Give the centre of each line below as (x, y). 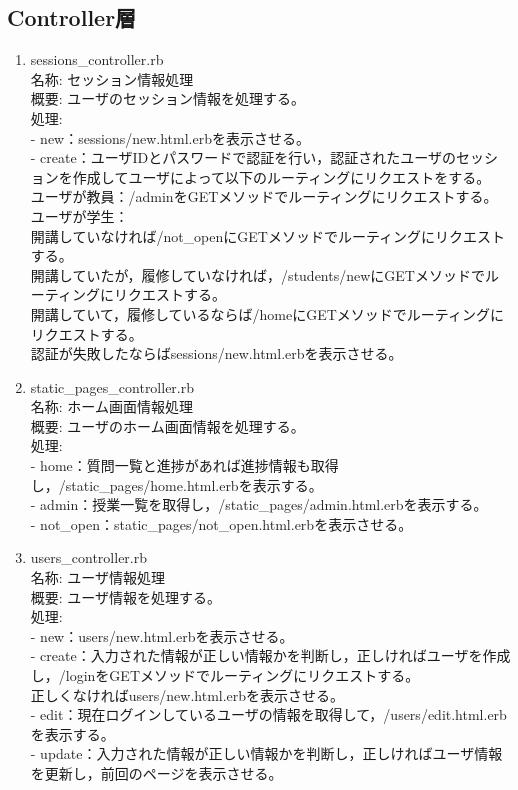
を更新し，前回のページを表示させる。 (156, 772)
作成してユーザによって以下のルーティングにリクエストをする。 (281, 176)
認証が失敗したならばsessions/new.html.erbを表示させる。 (216, 353)
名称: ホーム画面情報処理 (111, 406)
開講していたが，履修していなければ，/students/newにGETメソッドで (257, 274)
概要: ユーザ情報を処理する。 (126, 596)
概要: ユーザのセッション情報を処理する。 (168, 98)
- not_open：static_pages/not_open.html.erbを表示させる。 (221, 523)
